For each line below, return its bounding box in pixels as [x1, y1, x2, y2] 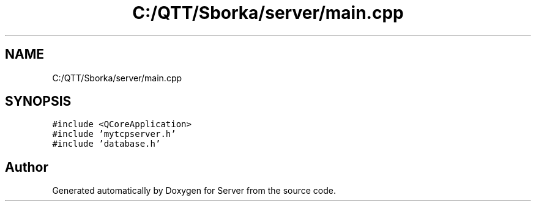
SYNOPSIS [5, 94, 72, 109]
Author [5, 159, 48, 175]
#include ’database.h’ [52, 139, 161, 149]
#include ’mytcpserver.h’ [52, 129, 176, 139]
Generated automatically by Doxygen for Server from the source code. [52, 185, 336, 196]
